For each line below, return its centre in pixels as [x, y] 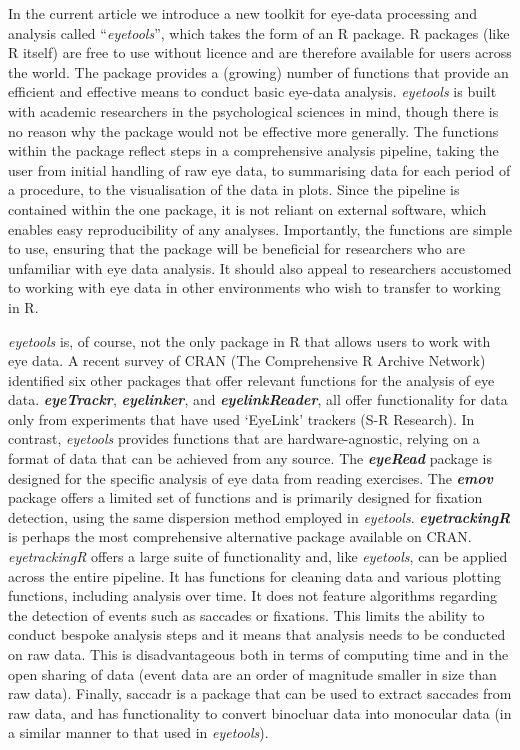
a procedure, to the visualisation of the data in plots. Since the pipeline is [234, 189]
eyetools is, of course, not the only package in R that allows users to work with [249, 340]
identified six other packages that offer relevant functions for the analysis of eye [251, 379]
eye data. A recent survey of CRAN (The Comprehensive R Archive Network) [247, 360]
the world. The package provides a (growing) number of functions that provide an [258, 71]
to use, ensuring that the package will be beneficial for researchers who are [237, 248]
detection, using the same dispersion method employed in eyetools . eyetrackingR [259, 516]
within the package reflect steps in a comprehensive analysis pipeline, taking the [253, 150]
